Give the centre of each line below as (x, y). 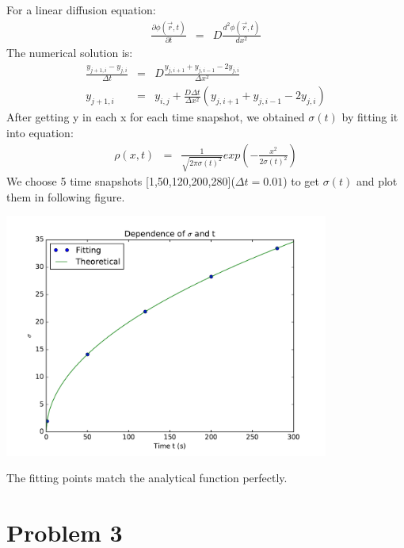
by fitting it (370, 117)
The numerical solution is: (70, 53)
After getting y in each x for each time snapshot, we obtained (156, 117)
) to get (301, 181)
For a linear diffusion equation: (81, 10)
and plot (377, 181)
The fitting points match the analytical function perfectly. (147, 478)
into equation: (40, 132)
